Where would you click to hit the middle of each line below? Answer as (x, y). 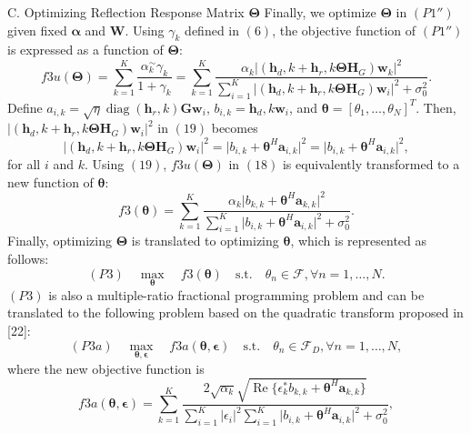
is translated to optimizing (205, 241)
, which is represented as (359, 241)
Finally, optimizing (60, 241)
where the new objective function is (106, 368)
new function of (50, 181)
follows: (28, 258)
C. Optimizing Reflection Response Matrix (126, 12)
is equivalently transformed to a (371, 164)
